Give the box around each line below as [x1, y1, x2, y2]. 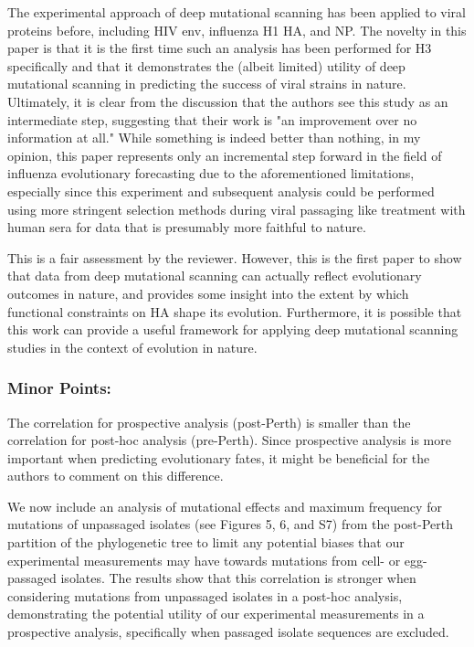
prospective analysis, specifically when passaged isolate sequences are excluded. [7, 622, 449, 642]
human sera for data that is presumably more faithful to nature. [7, 217, 366, 237]
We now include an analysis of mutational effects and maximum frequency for [7, 496, 442, 515]
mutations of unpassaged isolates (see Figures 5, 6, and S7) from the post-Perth [7, 514, 453, 534]
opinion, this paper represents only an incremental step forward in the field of [7, 145, 442, 164]
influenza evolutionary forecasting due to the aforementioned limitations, [7, 164, 415, 183]
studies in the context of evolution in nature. [7, 337, 258, 356]
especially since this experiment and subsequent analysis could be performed [7, 181, 435, 200]
